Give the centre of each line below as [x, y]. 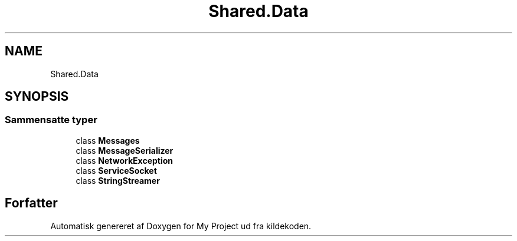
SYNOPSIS [37, 97]
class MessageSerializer [125, 150]
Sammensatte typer [51, 120]
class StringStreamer [118, 180]
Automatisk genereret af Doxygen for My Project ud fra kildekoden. [181, 226]
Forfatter [31, 203]
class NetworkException [125, 160]
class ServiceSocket [116, 170]
